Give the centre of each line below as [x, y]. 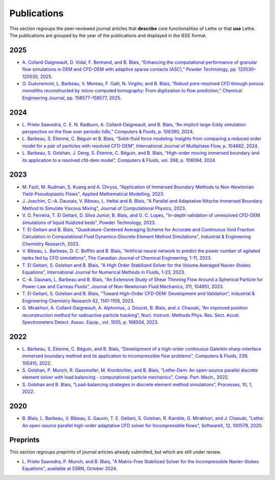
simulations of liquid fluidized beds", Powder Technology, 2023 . [89, 222]
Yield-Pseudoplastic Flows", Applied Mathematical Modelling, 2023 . [93, 194]
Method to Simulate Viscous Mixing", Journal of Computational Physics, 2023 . [104, 208]
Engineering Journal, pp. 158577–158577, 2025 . [72, 98]
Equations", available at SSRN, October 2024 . [70, 469]
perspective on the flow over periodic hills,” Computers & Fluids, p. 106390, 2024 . [108, 132]
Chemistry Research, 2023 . [51, 244]
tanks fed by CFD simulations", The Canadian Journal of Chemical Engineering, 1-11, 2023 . [117, 258]
